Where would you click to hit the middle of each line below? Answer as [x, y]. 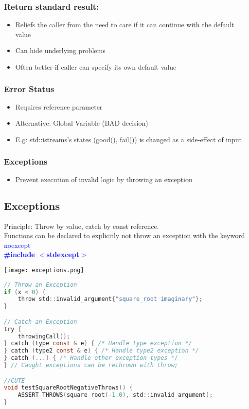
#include [19, 254]
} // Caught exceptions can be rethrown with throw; [91, 365]
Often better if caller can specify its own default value [96, 67]
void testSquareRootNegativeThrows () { [68, 388]
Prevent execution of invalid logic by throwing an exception [104, 179]
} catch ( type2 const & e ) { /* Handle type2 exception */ [102, 351]
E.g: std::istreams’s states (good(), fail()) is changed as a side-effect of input [129, 139]
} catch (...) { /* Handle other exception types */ [91, 358]
